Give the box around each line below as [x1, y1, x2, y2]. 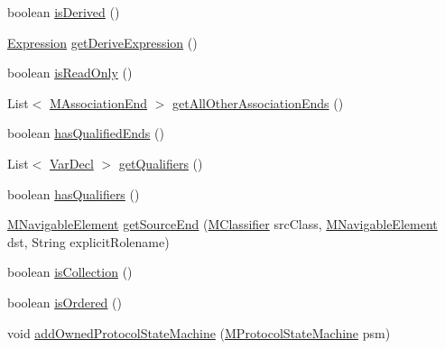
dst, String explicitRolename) [7, 232, 170, 251]
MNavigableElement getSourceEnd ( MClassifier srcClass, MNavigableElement [7, 215, 438, 234]
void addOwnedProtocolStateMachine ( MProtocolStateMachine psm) [7, 323, 391, 342]
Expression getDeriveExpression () [7, 32, 198, 51]
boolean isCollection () [7, 262, 133, 281]
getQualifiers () [118, 153, 203, 172]
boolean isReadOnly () [7, 63, 133, 82]
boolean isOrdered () [7, 292, 122, 311]
